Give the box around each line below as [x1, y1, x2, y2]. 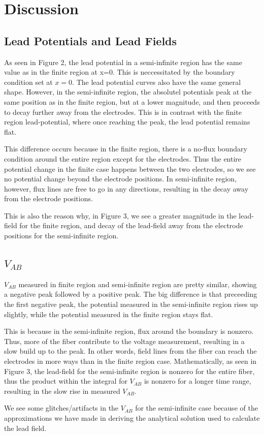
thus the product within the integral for [4, 376, 127, 386]
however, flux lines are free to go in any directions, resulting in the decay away [4, 183, 249, 194]
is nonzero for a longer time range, [144, 376, 251, 386]
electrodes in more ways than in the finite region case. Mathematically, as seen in [4, 356, 257, 366]
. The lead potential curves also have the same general [72, 76, 241, 87]
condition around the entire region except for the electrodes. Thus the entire [4, 153, 242, 164]
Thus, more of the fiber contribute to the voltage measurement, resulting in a [4, 335, 245, 346]
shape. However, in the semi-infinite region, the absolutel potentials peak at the [4, 86, 252, 97]
